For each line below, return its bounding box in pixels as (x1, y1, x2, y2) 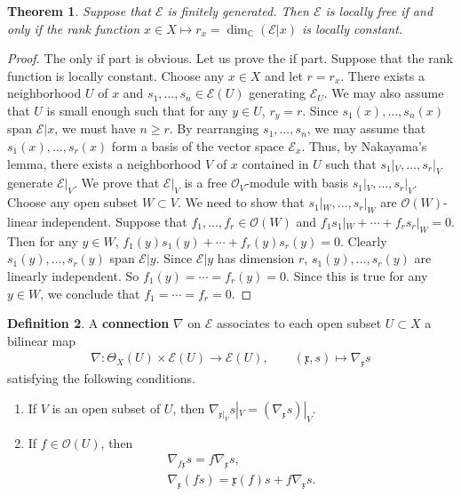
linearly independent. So (7, 266, 139, 284)
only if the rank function (7, 19, 140, 37)
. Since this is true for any (286, 266, 428, 284)
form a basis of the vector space (111, 137, 284, 156)
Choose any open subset (7, 193, 139, 212)
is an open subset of (52, 398, 161, 417)
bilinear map (7, 331, 76, 349)
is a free (184, 173, 227, 192)
